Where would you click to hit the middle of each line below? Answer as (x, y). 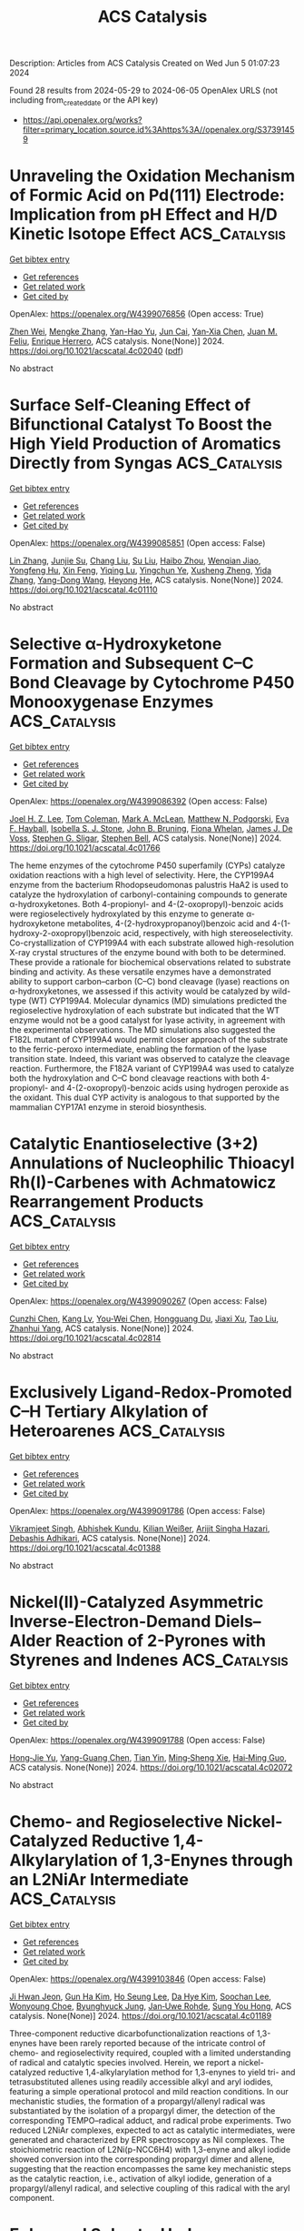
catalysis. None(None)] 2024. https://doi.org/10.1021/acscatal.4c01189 (141, 2015)
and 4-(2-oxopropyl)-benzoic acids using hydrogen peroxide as (170, 1087)
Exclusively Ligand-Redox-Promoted (151, 1392)
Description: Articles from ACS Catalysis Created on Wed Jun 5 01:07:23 (145, 63)
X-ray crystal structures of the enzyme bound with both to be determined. (147, 952)
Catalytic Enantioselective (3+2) (134, 1143)
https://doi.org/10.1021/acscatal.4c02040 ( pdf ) (97, 350)
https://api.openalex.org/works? (82, 119)
